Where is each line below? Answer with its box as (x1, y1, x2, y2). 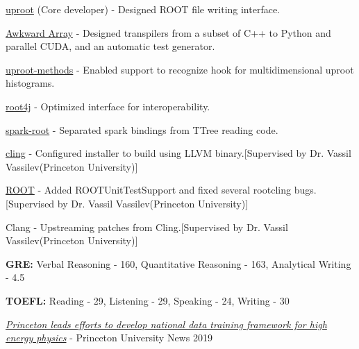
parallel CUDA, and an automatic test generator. (6, 39, 215, 53)
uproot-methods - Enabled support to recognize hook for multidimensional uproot (6, 62, 354, 76)
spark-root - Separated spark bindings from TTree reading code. (6, 122, 278, 137)
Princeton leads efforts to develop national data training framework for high (6, 316, 327, 331)
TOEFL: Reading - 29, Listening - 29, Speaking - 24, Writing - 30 (6, 293, 290, 307)
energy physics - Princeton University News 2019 (6, 330, 212, 345)
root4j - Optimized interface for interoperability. (6, 99, 210, 113)
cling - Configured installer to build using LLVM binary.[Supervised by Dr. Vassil (6, 146, 351, 160)
